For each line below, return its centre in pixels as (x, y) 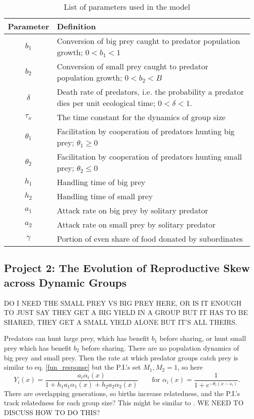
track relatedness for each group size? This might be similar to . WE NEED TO (124, 403)
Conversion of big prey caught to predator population (148, 41)
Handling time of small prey (105, 196)
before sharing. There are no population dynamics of (160, 347)
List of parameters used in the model (127, 7)
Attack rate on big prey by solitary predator (133, 210)
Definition (76, 26)
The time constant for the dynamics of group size (141, 117)
